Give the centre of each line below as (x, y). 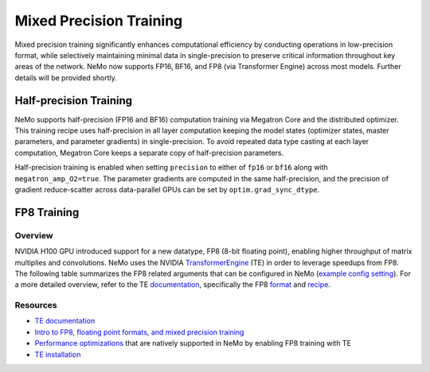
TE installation (58, 355)
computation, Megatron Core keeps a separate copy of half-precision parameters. (149, 153)
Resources (36, 305)
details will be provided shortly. (66, 77)
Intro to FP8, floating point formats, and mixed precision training (139, 332)
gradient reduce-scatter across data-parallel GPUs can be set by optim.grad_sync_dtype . (167, 189)
